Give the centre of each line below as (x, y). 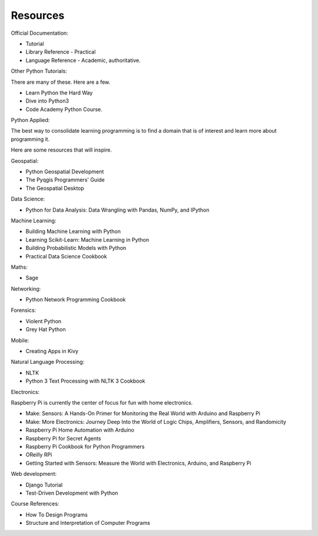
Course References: (35, 504)
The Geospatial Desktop (55, 188)
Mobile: (20, 340)
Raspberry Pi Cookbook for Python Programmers (85, 446)
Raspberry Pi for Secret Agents (63, 438)
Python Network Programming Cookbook (76, 300)
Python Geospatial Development (65, 172)
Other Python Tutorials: (39, 71)
